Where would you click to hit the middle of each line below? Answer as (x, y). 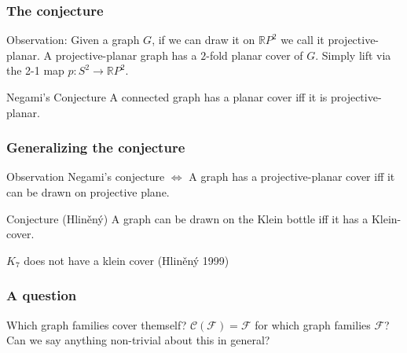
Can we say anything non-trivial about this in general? (138, 340)
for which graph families (313, 324)
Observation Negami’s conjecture (86, 176)
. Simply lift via (353, 55)
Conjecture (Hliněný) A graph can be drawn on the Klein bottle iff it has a (187, 218)
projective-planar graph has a (126, 55)
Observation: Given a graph (73, 40)
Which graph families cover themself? (97, 324)
